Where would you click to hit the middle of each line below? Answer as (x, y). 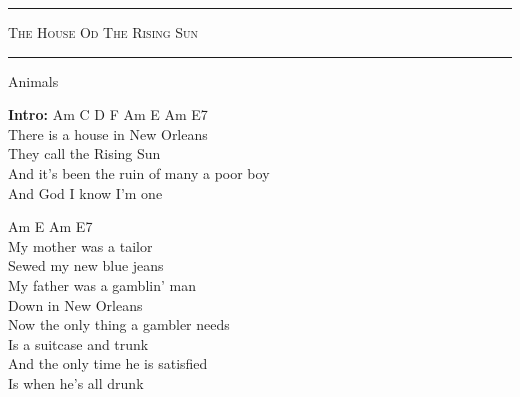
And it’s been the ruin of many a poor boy (139, 172)
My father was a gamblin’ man (102, 284)
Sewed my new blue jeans (86, 265)
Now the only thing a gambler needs (119, 324)
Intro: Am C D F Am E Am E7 (108, 114)
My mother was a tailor (80, 245)
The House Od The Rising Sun (103, 32)
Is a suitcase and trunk (78, 343)
